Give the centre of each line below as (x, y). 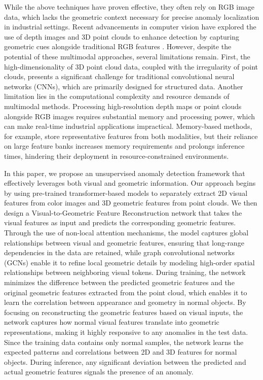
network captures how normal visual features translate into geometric (112, 322)
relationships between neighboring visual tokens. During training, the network (125, 272)
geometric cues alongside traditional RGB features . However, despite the (118, 46)
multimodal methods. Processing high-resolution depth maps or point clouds (123, 106)
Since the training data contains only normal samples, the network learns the (124, 342)
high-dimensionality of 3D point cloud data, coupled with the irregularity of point (131, 66)
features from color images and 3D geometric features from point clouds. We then (131, 203)
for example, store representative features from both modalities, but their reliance (131, 136)
